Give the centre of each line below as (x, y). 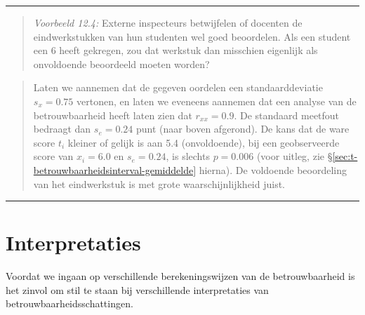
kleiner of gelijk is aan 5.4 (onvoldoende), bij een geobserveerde (204, 142)
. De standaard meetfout (287, 115)
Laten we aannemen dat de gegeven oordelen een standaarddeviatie (178, 87)
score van (53, 156)
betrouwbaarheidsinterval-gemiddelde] (115, 169)
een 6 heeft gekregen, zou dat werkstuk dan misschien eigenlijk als (175, 50)
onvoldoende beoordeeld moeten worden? (121, 63)
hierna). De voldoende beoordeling (273, 169)
